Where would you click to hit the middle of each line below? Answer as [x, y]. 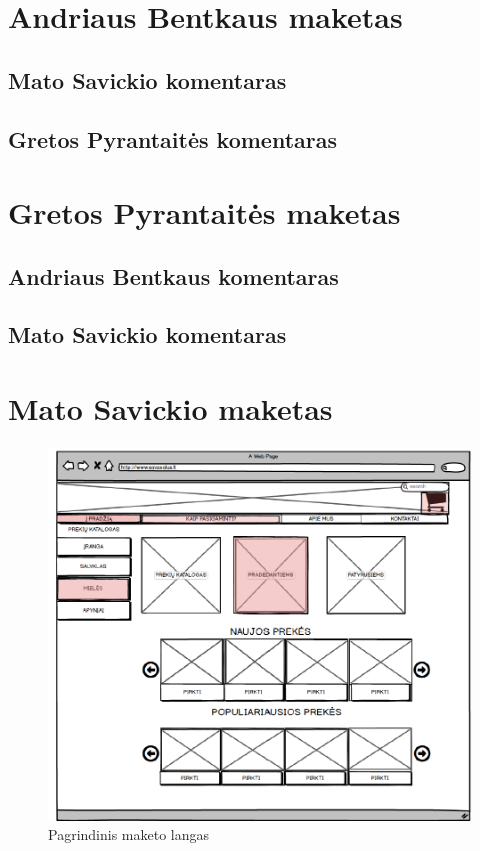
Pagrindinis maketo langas [129, 834]
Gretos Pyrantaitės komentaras [173, 138]
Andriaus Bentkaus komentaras [173, 275]
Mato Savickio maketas [170, 408]
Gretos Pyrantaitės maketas [204, 212]
